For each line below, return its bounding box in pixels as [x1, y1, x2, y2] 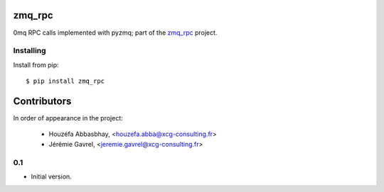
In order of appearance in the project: [13, 113, 124, 122]
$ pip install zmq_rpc [26, 77, 105, 85]
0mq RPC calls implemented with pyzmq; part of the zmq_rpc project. [13, 28, 218, 37]
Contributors [13, 95, 72, 107]
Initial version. [31, 172, 73, 181]
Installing [13, 46, 46, 56]
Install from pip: [13, 60, 60, 69]
